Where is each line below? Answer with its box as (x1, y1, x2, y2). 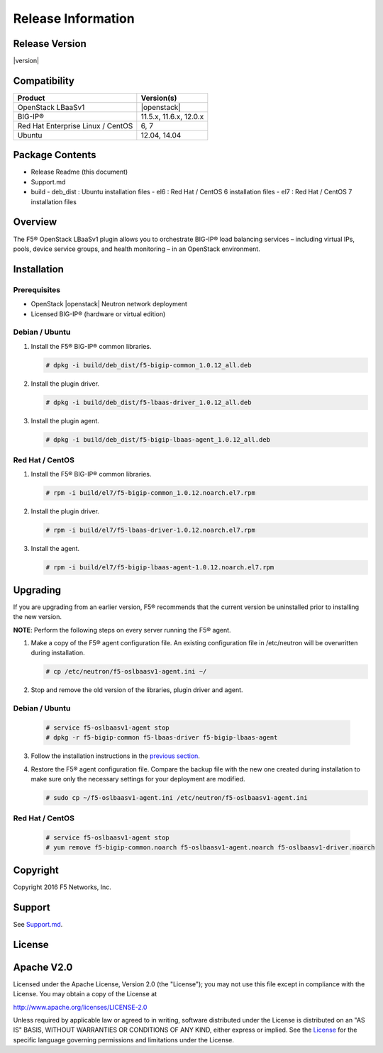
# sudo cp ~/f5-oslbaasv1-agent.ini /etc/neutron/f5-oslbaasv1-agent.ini (45, 793, 308, 801)
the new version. (13, 613, 62, 621)
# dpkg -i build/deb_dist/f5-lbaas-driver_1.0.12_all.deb (45, 398, 252, 406)
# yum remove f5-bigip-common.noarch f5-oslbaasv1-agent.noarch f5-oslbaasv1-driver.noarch (45, 844, 375, 852)
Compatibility (13, 74, 74, 87)
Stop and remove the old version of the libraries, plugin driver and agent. (30, 686, 244, 694)
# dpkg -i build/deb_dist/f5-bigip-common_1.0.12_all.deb (45, 361, 252, 369)
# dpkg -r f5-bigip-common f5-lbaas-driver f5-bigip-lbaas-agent (45, 734, 278, 742)
